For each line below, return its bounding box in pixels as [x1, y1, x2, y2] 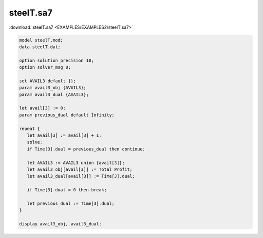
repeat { [19, 126, 40, 131]
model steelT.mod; [19, 37, 63, 43]
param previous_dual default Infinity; [19, 112, 114, 118]
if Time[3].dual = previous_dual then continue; [27, 146, 146, 152]
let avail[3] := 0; [19, 105, 66, 111]
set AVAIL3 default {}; [19, 78, 76, 84]
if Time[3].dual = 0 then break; [27, 187, 107, 193]
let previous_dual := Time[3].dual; [27, 201, 114, 206]
